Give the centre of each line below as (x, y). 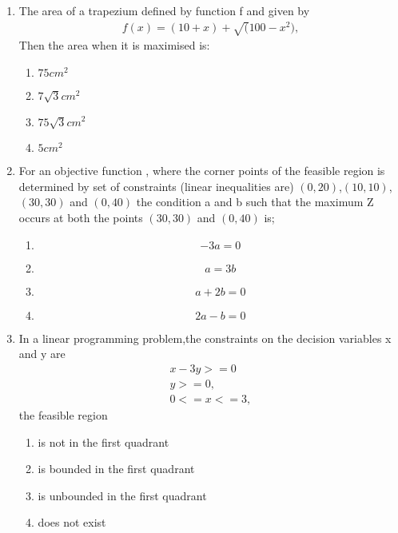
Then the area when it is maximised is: (114, 45)
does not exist (72, 522)
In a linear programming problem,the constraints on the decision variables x (205, 338)
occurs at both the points (81, 218)
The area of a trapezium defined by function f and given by (164, 10)
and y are (42, 354)
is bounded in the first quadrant (116, 469)
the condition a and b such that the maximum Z (255, 202)
